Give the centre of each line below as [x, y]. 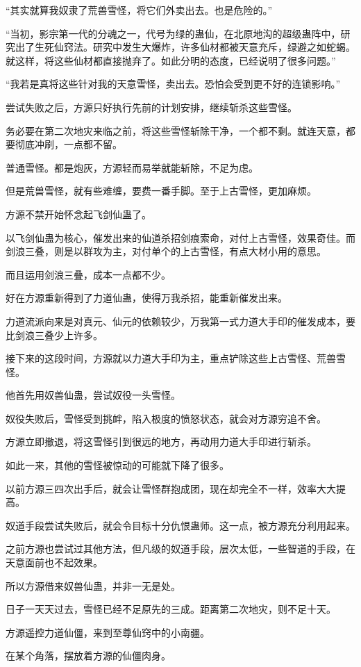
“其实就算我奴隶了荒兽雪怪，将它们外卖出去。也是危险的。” [139, 10]
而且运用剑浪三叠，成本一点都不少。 [88, 274]
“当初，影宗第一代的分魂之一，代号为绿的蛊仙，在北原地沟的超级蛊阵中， [173, 33]
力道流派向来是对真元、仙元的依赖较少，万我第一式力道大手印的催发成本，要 [180, 321]
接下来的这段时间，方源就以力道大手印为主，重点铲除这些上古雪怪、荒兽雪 [176, 358]
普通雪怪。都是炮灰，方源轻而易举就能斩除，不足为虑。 [132, 167]
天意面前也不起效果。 [54, 562]
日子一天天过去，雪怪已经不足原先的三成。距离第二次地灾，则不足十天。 [171, 609]
